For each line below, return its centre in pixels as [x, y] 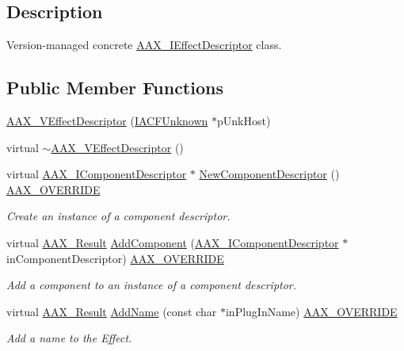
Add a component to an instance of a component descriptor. [152, 285]
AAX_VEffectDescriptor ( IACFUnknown [107, 120]
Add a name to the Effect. [69, 338]
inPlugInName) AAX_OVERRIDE [311, 311]
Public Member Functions [115, 88]
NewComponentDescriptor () [269, 174]
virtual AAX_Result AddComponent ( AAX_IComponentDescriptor [173, 242]
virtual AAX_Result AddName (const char [112, 311]
